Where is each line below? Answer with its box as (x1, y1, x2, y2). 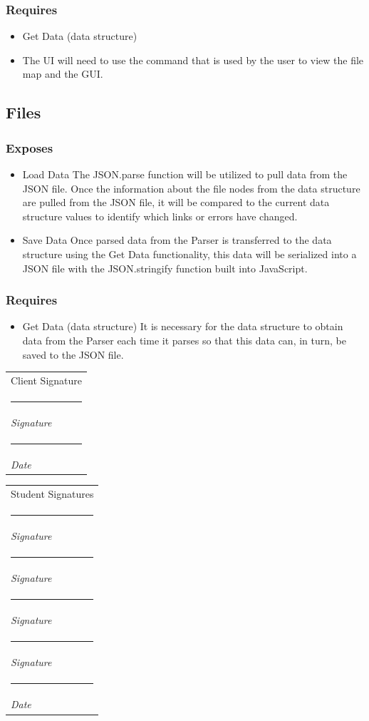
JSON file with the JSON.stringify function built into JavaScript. (22, 260, 308, 275)
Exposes (6, 138, 53, 156)
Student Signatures (11, 486, 94, 501)
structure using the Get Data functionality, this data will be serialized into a (22, 246, 357, 261)
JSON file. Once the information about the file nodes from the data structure (22, 180, 360, 195)
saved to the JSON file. (22, 347, 124, 362)
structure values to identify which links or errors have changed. (22, 208, 298, 223)
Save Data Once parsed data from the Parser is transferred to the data (22, 232, 332, 247)
